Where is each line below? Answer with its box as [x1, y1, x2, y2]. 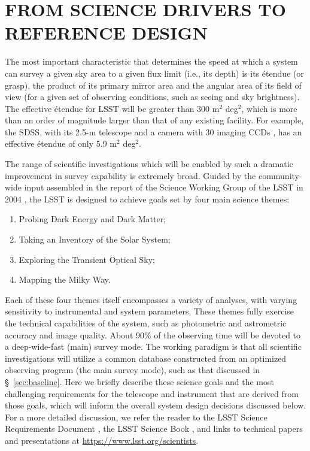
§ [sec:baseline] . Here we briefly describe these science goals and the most [5, 375, 274, 388]
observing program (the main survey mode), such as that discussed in [5, 364, 260, 376]
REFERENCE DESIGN [5, 20, 208, 45]
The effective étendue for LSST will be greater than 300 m [5, 102, 220, 114]
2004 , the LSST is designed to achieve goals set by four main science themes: [5, 192, 290, 205]
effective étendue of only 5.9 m [5, 137, 117, 150]
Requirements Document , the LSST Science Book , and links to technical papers [5, 422, 303, 435]
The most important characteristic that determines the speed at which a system [5, 55, 298, 68]
